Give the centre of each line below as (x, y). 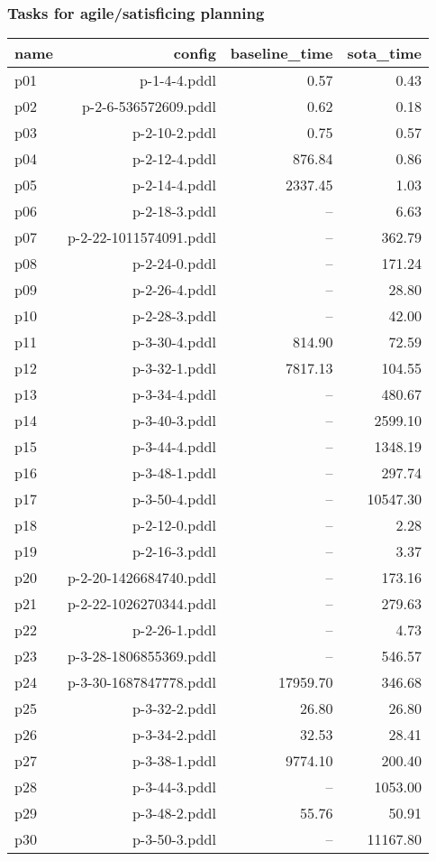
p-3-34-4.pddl (174, 394)
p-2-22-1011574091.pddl (141, 237)
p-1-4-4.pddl (177, 80)
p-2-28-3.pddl (174, 316)
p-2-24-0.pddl (174, 264)
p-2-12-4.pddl (174, 159)
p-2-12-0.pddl (174, 525)
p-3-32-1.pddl (174, 368)
